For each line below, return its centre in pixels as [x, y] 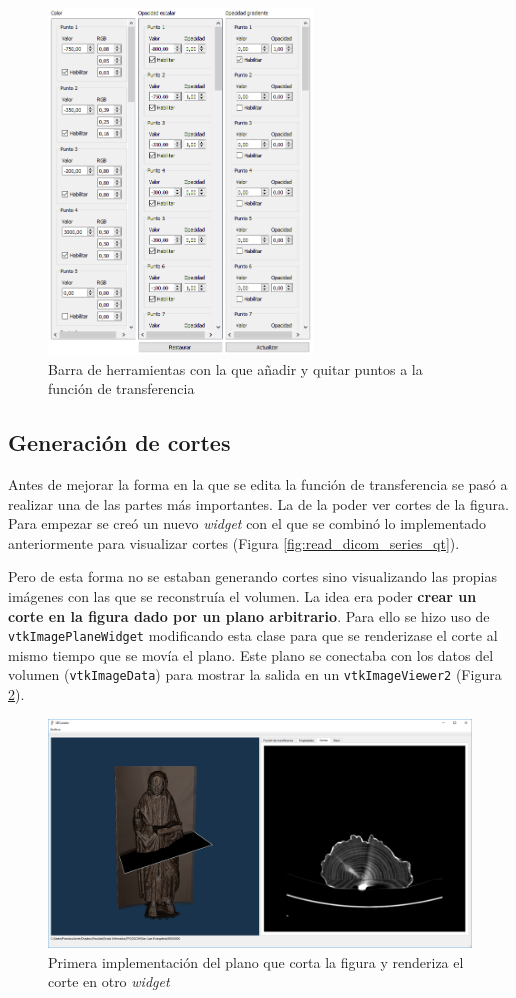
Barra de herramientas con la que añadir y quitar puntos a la [235, 368]
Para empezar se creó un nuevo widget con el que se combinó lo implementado [247, 523]
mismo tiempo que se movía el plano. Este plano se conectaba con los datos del [251, 654]
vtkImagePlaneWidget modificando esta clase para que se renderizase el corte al [253, 635]
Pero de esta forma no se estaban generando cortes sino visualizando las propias [253, 576]
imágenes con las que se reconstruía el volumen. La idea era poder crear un [242, 595]
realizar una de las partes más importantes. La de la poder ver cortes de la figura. [258, 503]
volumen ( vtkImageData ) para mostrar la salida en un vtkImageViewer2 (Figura [255, 674]
